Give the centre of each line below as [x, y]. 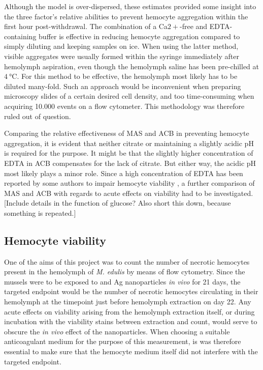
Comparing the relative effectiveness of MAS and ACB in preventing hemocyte [127, 133]
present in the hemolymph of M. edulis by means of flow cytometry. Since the [125, 272]
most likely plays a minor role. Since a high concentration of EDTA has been [124, 173]
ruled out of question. [38, 116]
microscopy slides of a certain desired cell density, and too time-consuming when [129, 96]
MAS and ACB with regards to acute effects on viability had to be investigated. [129, 193]
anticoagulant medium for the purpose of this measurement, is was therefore [123, 341]
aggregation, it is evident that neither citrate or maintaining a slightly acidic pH [129, 143]
